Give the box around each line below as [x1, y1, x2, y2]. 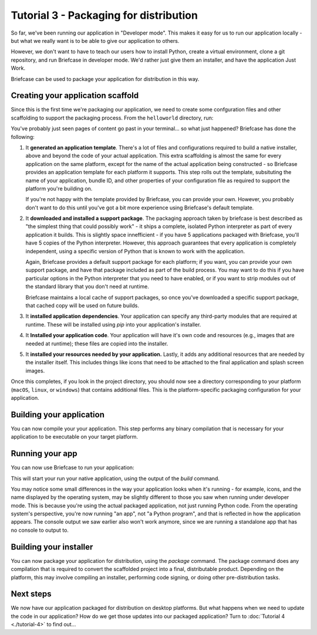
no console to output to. [11, 527, 69, 534]
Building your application [11, 409, 105, 419]
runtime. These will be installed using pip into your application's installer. [25, 321, 201, 328]
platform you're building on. [25, 185, 93, 192]
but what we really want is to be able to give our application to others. [11, 37, 180, 44]
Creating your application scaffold [11, 91, 139, 101]
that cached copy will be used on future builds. [25, 302, 139, 309]
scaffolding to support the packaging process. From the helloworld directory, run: [11, 114, 214, 121]
